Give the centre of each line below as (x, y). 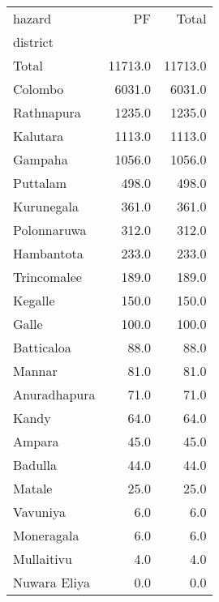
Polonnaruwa (50, 230)
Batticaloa (42, 347)
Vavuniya (39, 512)
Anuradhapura (54, 394)
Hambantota (48, 253)
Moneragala (46, 535)
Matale (33, 488)
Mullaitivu (43, 559)
